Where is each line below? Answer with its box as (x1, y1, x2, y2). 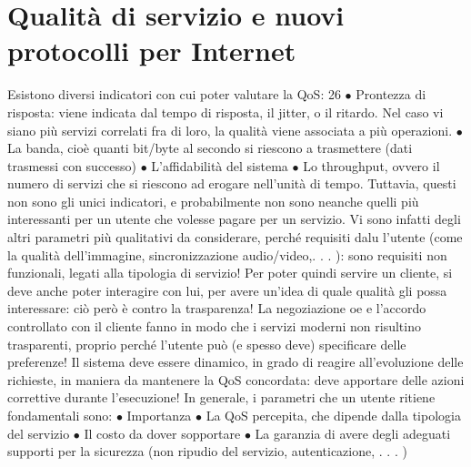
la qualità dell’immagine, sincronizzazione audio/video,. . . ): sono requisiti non (7, 245, 447, 264)
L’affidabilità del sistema (151, 156, 288, 175)
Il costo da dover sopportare (84, 423, 241, 442)
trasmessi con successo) (7, 156, 137, 175)
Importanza (126, 406, 192, 424)
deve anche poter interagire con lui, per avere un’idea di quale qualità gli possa (7, 280, 447, 299)
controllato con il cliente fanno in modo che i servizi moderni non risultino (7, 317, 421, 336)
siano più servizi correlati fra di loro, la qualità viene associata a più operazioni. (7, 120, 453, 139)
